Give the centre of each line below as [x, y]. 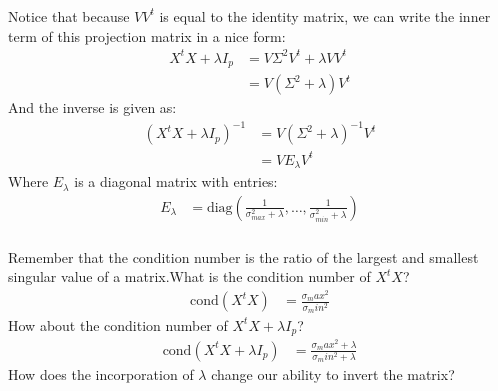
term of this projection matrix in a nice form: [147, 35]
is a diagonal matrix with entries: [176, 181]
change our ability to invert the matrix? [333, 374]
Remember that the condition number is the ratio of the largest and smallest [243, 256]
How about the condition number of [118, 324]
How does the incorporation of [101, 374]
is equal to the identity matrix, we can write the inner [325, 15]
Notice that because [69, 15]
